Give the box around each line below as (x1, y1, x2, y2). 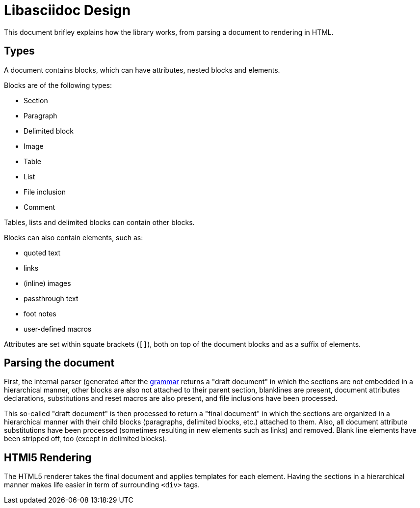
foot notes (24, 309, 56, 318)
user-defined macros (24, 324, 92, 333)
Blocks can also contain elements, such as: (4, 233, 143, 242)
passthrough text (24, 294, 79, 303)
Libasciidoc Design (4, 2, 131, 19)
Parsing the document (4, 357, 115, 369)
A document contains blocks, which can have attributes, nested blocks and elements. (4, 65, 280, 74)
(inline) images (24, 279, 71, 287)
